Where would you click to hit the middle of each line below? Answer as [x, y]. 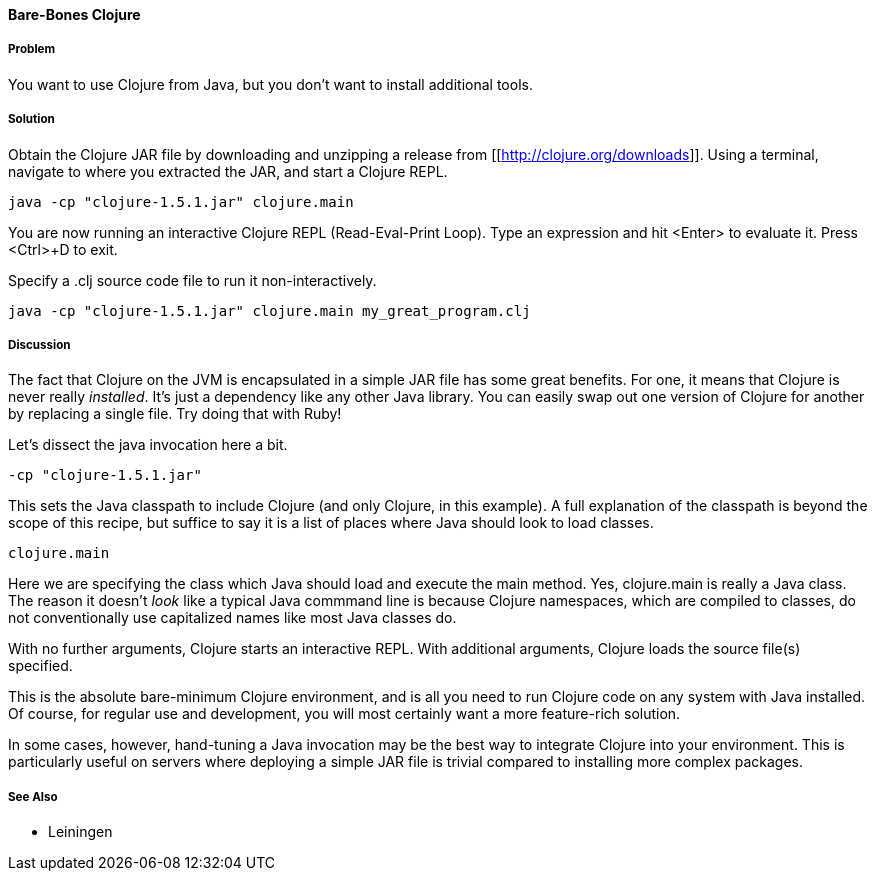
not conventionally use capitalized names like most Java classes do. [232, 618]
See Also [33, 796]
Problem [32, 49]
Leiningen [80, 832]
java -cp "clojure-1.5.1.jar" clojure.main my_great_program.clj [269, 310]
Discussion [39, 344]
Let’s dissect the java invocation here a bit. [148, 445]
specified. [40, 666]
